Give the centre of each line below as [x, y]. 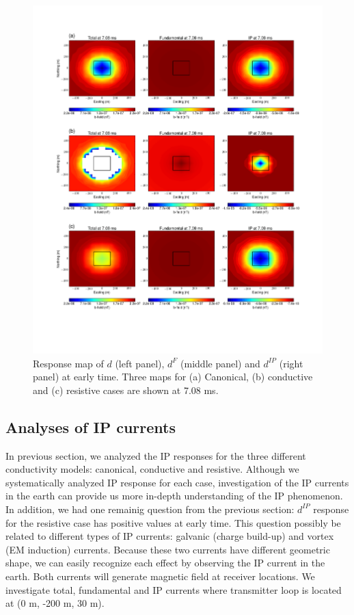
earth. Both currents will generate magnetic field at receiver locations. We [160, 576]
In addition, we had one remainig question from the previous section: [150, 509]
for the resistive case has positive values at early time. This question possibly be [173, 522]
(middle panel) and [220, 363]
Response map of [68, 363]
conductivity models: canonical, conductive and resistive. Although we [152, 469]
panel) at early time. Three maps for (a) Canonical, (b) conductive [173, 377]
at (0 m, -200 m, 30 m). [55, 603]
